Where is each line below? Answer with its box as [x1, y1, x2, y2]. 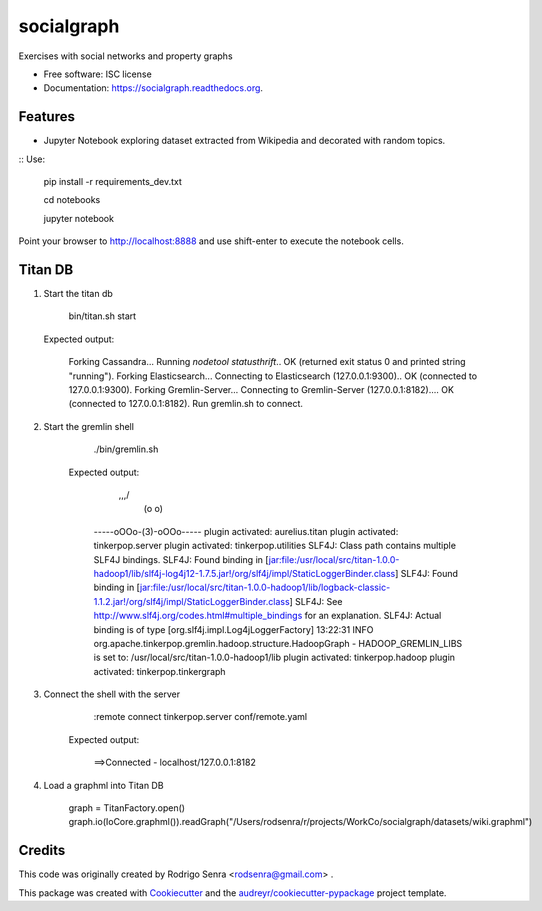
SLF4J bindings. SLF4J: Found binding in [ [93, 553, 269, 565]
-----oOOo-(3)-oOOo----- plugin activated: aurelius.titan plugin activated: [93, 525, 399, 537]
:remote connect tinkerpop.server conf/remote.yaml [93, 711, 308, 723]
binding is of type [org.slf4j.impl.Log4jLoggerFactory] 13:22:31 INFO [93, 623, 374, 635]
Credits [18, 842, 66, 859]
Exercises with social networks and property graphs [18, 50, 234, 62]
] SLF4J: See [289, 595, 343, 607]
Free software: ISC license [43, 68, 152, 80]
